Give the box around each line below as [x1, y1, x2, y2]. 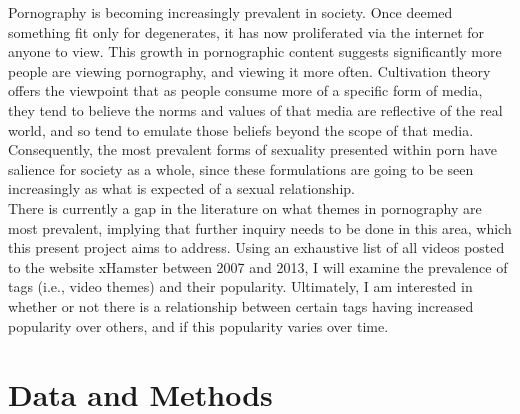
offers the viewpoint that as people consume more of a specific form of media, [8, 80, 483, 101]
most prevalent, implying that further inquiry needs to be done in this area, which [8, 217, 512, 238]
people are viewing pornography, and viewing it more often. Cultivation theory [8, 60, 491, 81]
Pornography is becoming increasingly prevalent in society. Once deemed [8, 2, 453, 22]
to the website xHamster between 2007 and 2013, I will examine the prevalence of [8, 256, 508, 277]
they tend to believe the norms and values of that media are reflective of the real [8, 99, 503, 120]
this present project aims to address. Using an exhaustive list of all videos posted [8, 237, 505, 258]
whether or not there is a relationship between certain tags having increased [8, 295, 474, 316]
